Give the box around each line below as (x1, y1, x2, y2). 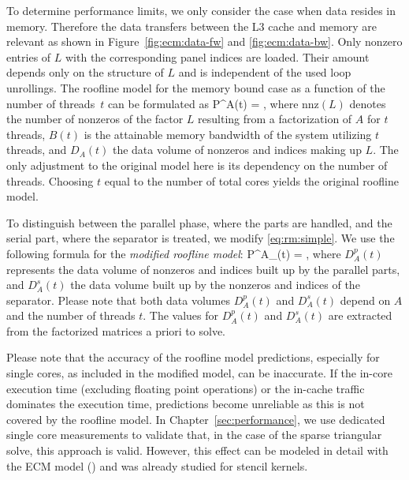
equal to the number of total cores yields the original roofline (104, 172, 399, 189)
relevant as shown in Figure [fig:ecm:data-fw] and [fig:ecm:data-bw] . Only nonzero (6, 33, 403, 50)
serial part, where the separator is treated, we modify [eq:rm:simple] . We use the (6, 230, 395, 246)
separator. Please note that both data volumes (6, 291, 231, 308)
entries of (6, 48, 51, 65)
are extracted (328, 307, 392, 324)
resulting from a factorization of (198, 111, 352, 127)
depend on (340, 291, 391, 308)
